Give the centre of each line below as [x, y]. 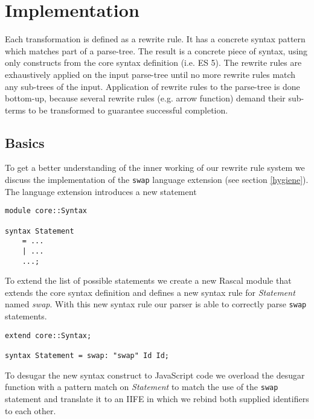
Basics [25, 142]
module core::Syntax [46, 211]
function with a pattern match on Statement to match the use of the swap [142, 387]
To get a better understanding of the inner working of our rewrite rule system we [155, 168]
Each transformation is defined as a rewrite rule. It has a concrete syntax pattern [155, 39]
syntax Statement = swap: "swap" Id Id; [87, 356]
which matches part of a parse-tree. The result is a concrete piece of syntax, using [156, 50]
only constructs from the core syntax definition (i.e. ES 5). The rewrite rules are [153, 62]
